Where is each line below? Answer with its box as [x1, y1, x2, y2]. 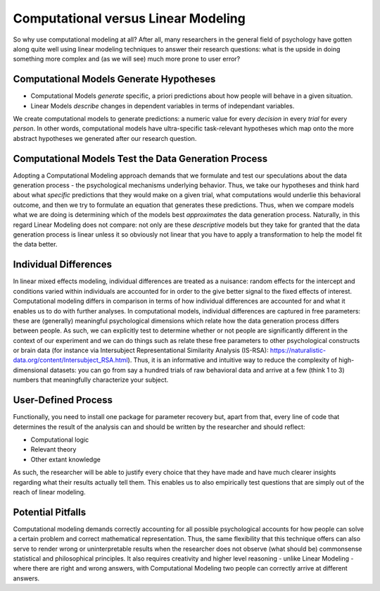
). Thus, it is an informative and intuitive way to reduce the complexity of [127, 356, 338, 364]
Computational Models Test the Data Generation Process [13, 152, 268, 165]
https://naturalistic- [270, 346, 327, 355]
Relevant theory [30, 445, 77, 454]
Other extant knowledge [30, 455, 101, 464]
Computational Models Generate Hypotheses [13, 73, 216, 85]
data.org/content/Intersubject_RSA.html [13, 356, 128, 364]
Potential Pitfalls [13, 506, 87, 518]
